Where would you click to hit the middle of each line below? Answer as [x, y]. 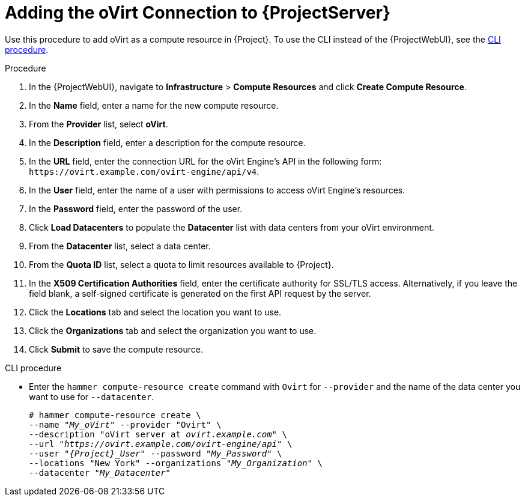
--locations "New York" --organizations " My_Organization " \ [176, 463]
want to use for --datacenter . [92, 396]
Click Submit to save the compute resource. [116, 349]
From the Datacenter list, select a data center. [120, 246]
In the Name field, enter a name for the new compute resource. [154, 105]
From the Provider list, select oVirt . [99, 124]
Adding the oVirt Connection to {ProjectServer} [198, 13]
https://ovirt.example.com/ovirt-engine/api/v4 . [144, 171]
